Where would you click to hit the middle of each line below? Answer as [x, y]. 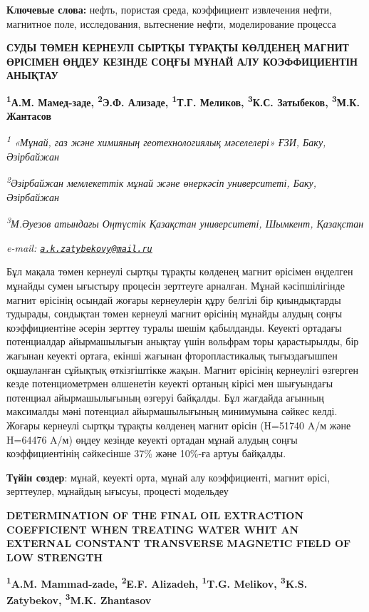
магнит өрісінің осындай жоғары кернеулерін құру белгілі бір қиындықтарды [174, 299]
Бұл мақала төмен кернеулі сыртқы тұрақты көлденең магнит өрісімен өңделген [180, 271]
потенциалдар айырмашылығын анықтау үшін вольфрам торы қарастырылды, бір [183, 341]
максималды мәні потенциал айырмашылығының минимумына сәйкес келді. [172, 411]
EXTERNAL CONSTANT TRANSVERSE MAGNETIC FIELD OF [179, 543]
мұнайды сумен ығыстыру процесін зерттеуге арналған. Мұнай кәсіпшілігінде [176, 285]
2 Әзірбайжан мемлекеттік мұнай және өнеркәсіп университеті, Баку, [161, 182]
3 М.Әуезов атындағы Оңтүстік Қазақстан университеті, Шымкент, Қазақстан [185, 223]
